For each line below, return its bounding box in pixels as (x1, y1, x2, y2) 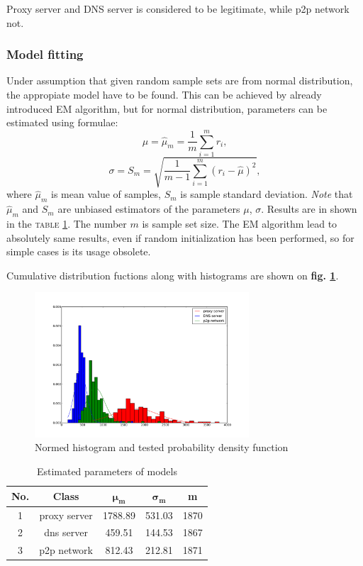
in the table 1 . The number (6, 216, 127, 231)
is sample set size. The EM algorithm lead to (142, 216, 337, 231)
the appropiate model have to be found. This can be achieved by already (6, 87, 322, 101)
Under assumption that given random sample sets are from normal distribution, (6, 73, 353, 88)
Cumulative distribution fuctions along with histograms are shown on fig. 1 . (6, 267, 339, 282)
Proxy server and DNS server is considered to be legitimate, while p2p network (6, 1, 350, 16)
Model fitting (6, 45, 84, 63)
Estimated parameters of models (36, 463, 177, 478)
